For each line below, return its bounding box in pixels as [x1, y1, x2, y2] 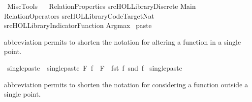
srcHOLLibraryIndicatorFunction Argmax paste [4, 20, 152, 30]
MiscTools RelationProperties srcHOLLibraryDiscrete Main [7, 1, 196, 11]
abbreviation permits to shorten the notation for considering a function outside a [4, 79, 249, 89]
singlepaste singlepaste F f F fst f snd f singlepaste [7, 62, 182, 73]
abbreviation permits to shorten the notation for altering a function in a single [4, 36, 241, 47]
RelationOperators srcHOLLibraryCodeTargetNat [4, 10, 155, 21]
